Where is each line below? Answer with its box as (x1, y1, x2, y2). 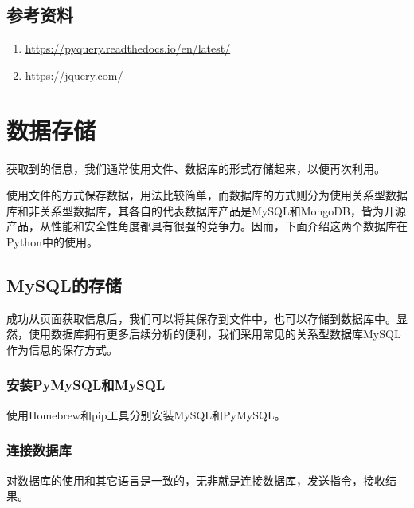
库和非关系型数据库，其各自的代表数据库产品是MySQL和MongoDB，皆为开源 (6, 202, 406, 219)
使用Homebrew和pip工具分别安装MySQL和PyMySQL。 (6, 406, 286, 423)
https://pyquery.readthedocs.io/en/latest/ (25, 40, 231, 57)
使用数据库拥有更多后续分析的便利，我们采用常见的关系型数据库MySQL (28, 325, 401, 342)
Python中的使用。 (6, 233, 98, 250)
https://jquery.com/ (25, 66, 123, 83)
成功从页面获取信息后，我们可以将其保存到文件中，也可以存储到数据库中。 (6, 309, 396, 326)
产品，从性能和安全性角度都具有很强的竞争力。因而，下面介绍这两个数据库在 (6, 218, 408, 234)
